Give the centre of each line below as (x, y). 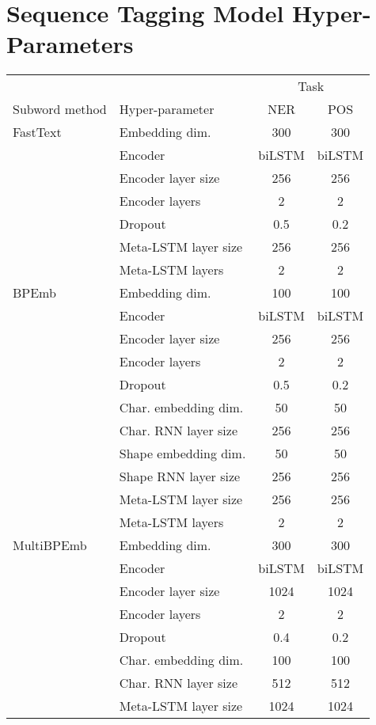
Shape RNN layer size (180, 476)
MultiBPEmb (50, 545)
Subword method (60, 109)
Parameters (70, 44)
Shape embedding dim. (182, 454)
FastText (37, 132)
